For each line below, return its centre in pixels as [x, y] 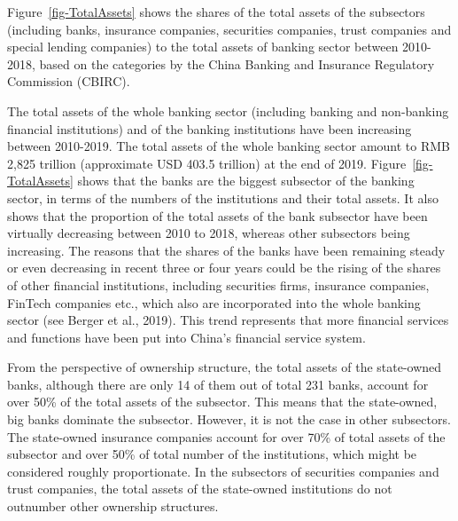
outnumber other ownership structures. [113, 506]
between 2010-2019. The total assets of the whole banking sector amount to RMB [229, 146]
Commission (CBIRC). [69, 81]
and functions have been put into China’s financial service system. [186, 337]
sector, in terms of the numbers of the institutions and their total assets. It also [223, 197]
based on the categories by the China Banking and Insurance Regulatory [237, 63]
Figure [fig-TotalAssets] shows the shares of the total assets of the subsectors [216, 12]
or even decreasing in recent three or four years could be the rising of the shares [224, 268]
